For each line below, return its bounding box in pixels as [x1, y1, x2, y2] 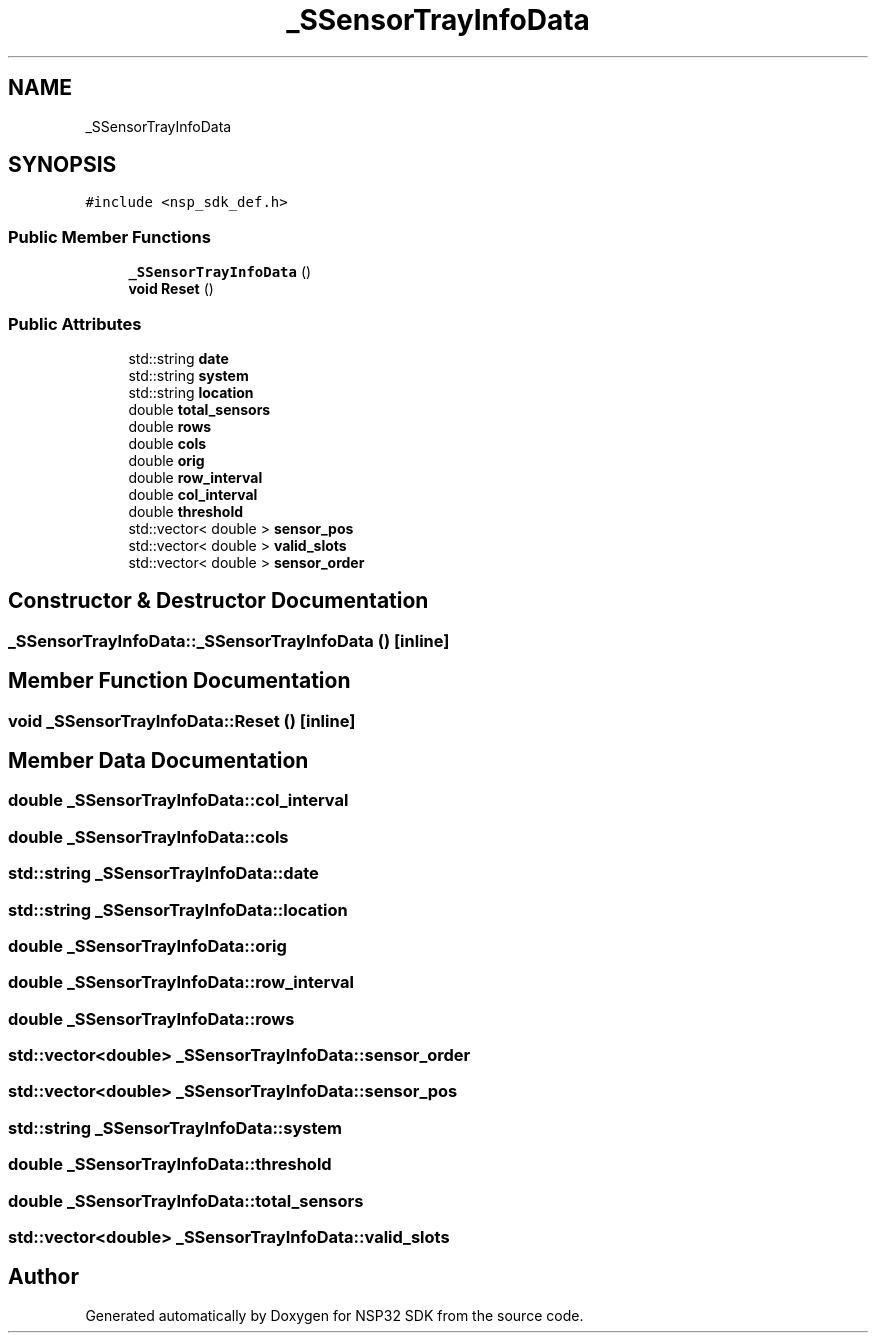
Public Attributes [8, 313, 142, 334]
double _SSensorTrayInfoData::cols [8, 826, 289, 847]
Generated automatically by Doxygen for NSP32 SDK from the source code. [85, 1306, 584, 1324]
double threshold [128, 502, 244, 520]
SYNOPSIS [8, 152, 117, 178]
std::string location [128, 383, 254, 401]
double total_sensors [128, 400, 271, 418]
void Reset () [128, 280, 214, 298]
